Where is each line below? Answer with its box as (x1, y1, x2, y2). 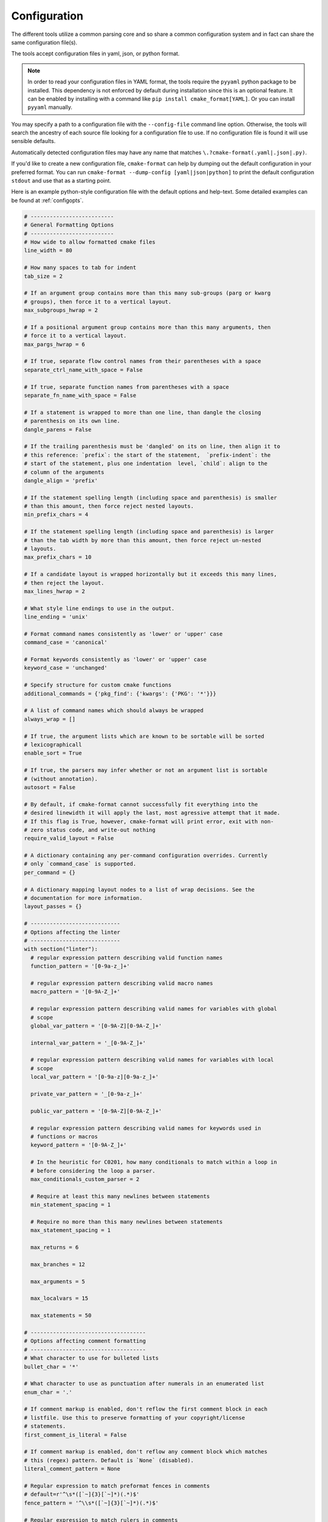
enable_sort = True (24, 749, 82, 757)
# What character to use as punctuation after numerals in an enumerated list (24, 1380, 264, 1387)
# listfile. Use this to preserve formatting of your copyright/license (24, 1414, 245, 1421)
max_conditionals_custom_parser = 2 (30, 1176, 140, 1182)
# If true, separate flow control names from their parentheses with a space (24, 358, 261, 365)
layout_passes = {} (24, 903, 82, 910)
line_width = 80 (24, 247, 73, 254)
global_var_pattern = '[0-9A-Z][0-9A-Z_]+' (30, 1022, 162, 1029)
